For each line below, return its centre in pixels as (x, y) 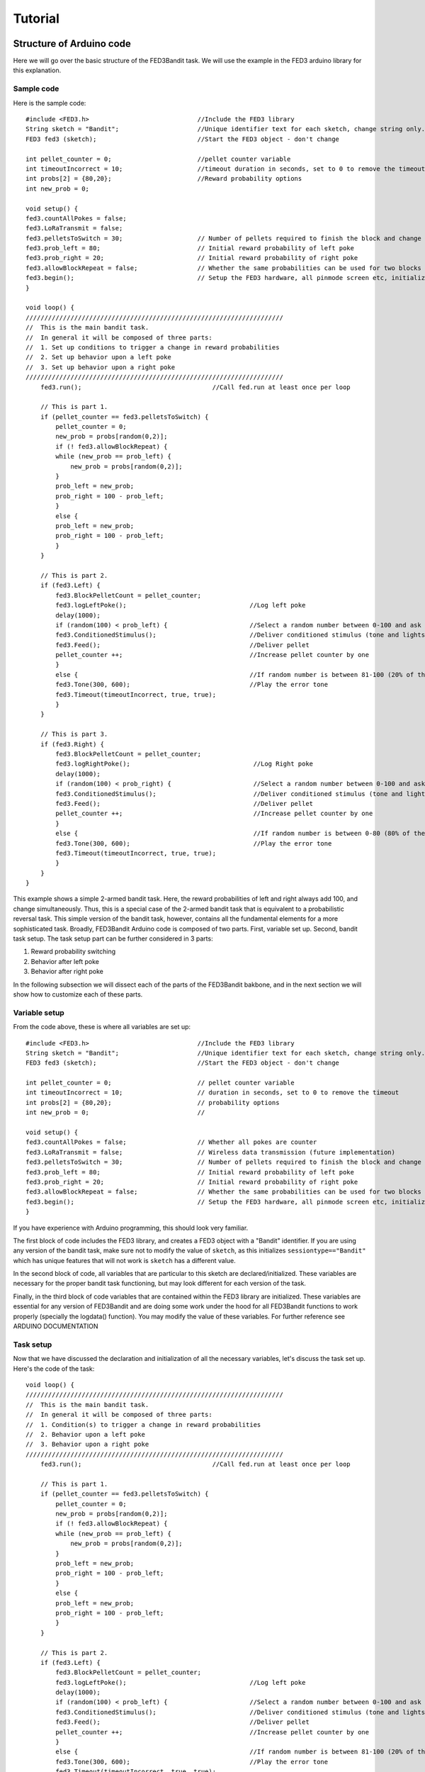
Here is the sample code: (50, 103)
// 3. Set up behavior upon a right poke (101, 367)
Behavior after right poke (67, 972)
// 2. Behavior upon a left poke (85, 1434)
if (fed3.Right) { (72, 744)
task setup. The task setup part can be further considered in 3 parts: (113, 938)
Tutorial (36, 18)
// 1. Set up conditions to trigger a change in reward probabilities (153, 347)
